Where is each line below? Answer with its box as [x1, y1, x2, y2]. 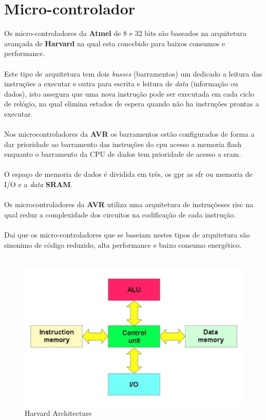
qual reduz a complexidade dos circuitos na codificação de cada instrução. [4, 209, 236, 220]
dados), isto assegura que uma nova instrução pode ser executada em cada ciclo [4, 88, 254, 99]
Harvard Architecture [25, 408, 92, 418]
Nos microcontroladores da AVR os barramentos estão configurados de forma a [4, 129, 255, 139]
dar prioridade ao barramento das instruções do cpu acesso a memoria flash [4, 138, 241, 149]
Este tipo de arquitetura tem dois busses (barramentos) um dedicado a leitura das [4, 68, 262, 79]
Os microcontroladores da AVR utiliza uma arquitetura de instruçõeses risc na [4, 199, 253, 210]
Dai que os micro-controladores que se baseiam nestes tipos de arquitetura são [4, 229, 250, 240]
